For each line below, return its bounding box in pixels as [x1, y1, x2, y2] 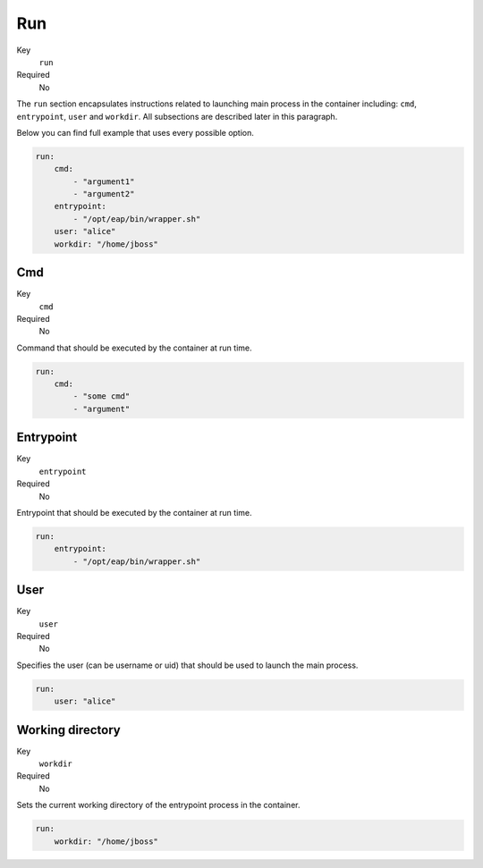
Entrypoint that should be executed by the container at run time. [16, 507, 252, 518]
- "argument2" [72, 189, 135, 199]
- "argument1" [72, 176, 135, 187]
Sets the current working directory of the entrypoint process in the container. [16, 800, 301, 811]
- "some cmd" [72, 392, 131, 401]
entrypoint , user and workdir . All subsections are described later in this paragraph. [16, 111, 338, 122]
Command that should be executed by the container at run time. [16, 342, 252, 353]
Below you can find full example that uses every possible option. [16, 127, 255, 138]
